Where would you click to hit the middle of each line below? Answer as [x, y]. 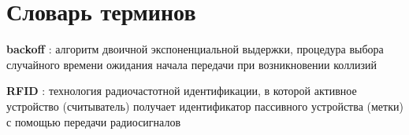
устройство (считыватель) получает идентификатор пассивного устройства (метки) [205, 106]
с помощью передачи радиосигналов [94, 121]
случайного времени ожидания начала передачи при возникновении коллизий [192, 64]
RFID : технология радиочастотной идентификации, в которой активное [182, 91]
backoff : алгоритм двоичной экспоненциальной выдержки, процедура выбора [195, 49]
